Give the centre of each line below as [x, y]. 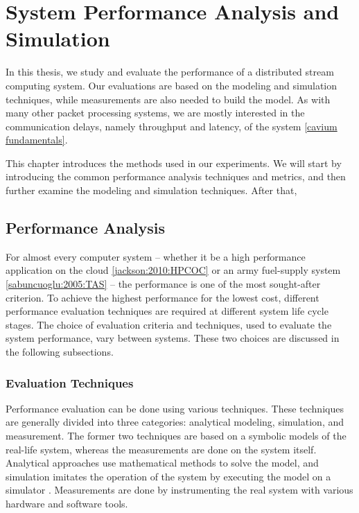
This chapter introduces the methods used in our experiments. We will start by [174, 163]
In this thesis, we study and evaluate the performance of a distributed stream [170, 72]
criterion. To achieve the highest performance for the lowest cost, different [163, 297]
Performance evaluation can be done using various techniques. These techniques [175, 408]
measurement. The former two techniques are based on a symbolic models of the [176, 436]
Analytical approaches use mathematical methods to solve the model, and [162, 463]
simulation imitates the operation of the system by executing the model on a [168, 476]
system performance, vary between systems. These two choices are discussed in [173, 338]
